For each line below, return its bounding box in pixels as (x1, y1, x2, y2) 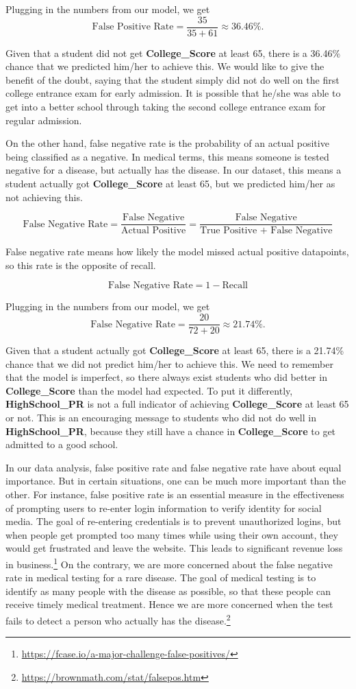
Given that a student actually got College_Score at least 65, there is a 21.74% (5, 343, 344, 358)
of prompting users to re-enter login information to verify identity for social (5, 500, 322, 515)
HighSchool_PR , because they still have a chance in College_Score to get (5, 423, 336, 438)
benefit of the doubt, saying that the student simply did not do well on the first (5, 72, 340, 86)
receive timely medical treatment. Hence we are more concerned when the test (5, 597, 333, 611)
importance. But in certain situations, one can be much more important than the (5, 474, 346, 488)
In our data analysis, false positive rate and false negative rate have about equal (5, 460, 342, 474)
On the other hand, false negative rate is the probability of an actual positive (5, 136, 329, 150)
